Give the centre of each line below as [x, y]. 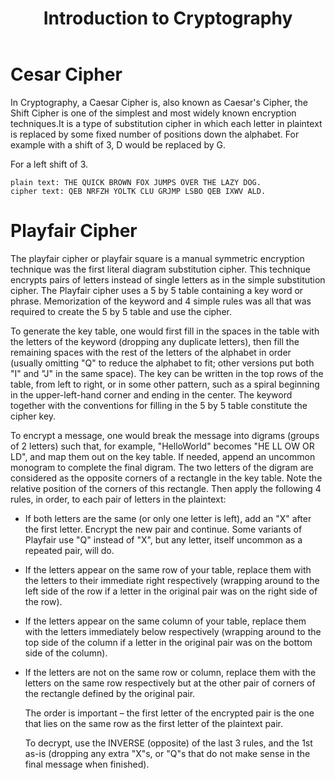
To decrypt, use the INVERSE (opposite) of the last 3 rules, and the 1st [168, 743]
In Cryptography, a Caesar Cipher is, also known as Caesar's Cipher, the [159, 102]
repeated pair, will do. [69, 550]
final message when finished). [87, 764]
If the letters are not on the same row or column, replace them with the [170, 672]
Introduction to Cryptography [168, 18]
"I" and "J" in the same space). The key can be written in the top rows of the [167, 373]
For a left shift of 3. [49, 164]
